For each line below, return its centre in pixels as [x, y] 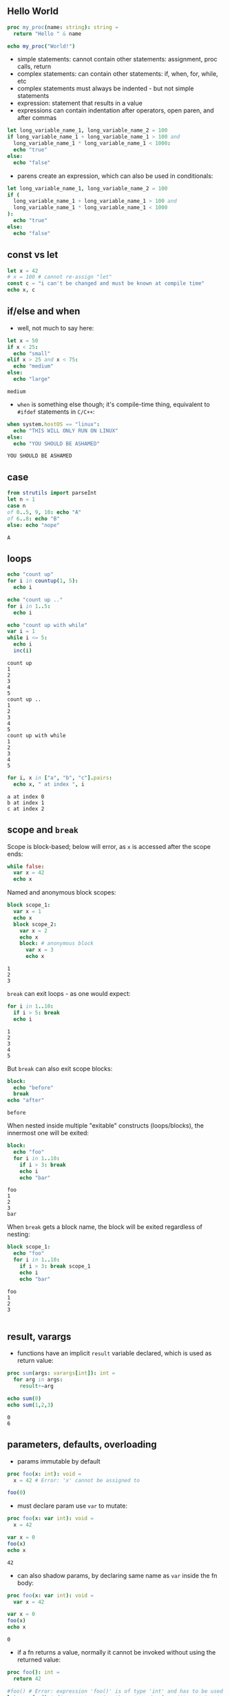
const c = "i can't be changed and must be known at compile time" [106, 283]
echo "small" [32, 353]
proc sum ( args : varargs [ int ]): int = [61, 1373]
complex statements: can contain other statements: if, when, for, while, [117, 74]
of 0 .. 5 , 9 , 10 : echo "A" [44, 512]
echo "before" [33, 1088]
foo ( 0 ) [17, 1493]
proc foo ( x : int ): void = [44, 1474]
